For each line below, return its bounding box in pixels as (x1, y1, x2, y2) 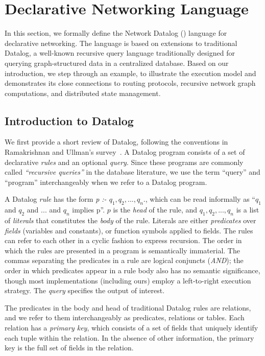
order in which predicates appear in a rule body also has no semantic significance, (5, 265, 260, 276)
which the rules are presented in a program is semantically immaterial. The (5, 245, 240, 255)
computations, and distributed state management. (5, 87, 161, 98)
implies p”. (72, 204, 105, 215)
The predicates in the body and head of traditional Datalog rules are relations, (5, 302, 251, 313)
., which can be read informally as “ (143, 194, 255, 204)
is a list (236, 204, 259, 215)
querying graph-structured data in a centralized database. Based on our (5, 57, 229, 68)
